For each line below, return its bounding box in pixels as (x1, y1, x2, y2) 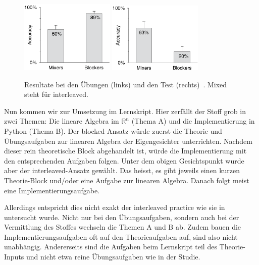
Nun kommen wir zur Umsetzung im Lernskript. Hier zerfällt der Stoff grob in (4, 105, 246, 116)
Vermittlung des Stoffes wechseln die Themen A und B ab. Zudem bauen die (4, 222, 241, 232)
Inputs (4, 251, 24, 262)
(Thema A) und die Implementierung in (131, 116, 255, 126)
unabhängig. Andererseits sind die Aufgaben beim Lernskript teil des (4, 241, 217, 252)
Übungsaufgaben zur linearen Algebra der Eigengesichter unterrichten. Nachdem (4, 135, 252, 146)
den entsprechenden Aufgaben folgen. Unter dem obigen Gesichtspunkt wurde (4, 155, 244, 166)
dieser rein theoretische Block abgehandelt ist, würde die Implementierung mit (4, 145, 247, 156)
